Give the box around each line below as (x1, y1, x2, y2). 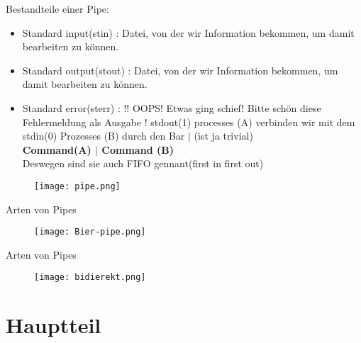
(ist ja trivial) (194, 128, 253, 143)
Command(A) (22, 142, 91, 157)
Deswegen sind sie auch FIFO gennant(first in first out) (22, 156, 264, 171)
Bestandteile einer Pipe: (6, 1, 109, 16)
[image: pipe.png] (34, 181, 121, 191)
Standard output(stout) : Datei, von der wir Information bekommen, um (22, 62, 338, 77)
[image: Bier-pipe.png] (34, 227, 146, 237)
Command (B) (101, 142, 174, 157)
